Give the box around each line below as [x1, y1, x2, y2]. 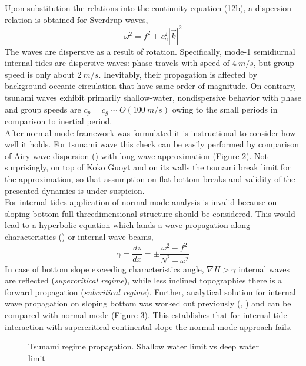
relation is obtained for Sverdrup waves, [5, 13, 148, 25]
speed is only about [5, 68, 75, 80]
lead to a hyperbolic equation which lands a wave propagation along [5, 219, 251, 231]
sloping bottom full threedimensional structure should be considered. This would [5, 207, 295, 219]
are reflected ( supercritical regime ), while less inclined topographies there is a [5, 274, 282, 286]
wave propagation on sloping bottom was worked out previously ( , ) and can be [5, 297, 291, 309]
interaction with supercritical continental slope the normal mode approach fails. [5, 320, 292, 332]
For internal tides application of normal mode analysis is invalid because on [5, 196, 277, 208]
